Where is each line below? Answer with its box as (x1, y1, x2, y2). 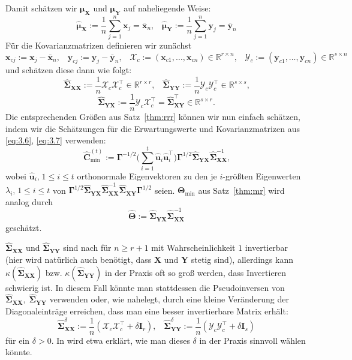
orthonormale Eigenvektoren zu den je (77, 169, 217, 182)
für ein (5, 334, 30, 346)
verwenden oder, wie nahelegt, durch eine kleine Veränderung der (49, 293, 289, 305)
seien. (154, 184, 175, 196)
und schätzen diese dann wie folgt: (5, 64, 132, 76)
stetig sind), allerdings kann (191, 253, 293, 266)
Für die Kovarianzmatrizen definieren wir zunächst (5, 38, 192, 51)
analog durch (5, 195, 53, 208)
